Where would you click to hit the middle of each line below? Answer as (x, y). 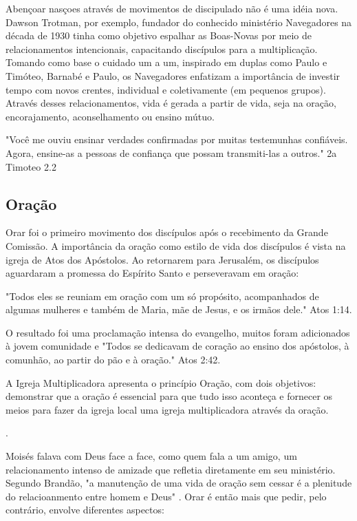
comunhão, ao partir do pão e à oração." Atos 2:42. (113, 360)
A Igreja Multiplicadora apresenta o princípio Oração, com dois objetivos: (161, 382)
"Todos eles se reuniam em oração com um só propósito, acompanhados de (162, 296)
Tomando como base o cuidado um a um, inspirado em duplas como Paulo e (166, 62)
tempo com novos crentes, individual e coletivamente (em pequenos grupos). (166, 89)
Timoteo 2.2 (31, 166)
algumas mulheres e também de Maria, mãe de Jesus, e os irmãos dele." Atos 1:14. (179, 309)
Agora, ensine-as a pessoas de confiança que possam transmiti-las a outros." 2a (171, 152)
